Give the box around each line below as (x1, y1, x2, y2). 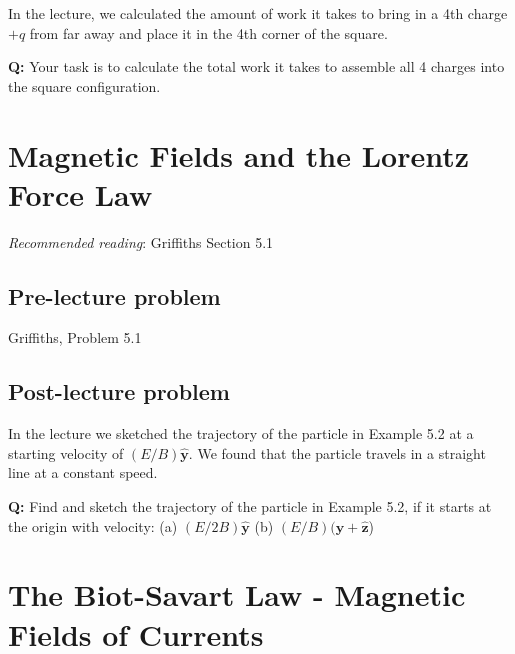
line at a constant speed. (8, 462, 158, 483)
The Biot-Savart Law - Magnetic (8, 574, 466, 615)
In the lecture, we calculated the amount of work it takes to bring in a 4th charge (8, 3, 508, 23)
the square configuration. (8, 75, 161, 96)
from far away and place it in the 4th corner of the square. (29, 22, 388, 43)
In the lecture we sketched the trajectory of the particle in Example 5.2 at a (8, 423, 474, 444)
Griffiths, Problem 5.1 (8, 327, 142, 348)
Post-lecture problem (8, 376, 230, 407)
